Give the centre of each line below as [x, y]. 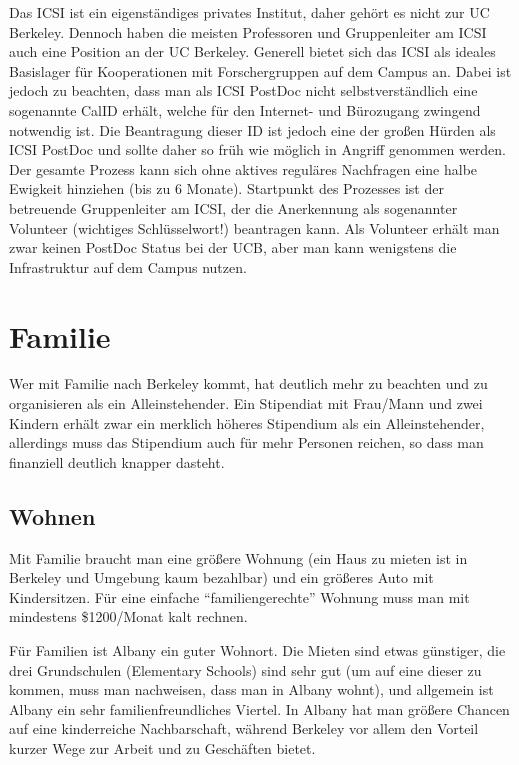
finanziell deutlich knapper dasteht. [117, 461]
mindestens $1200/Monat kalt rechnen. [128, 616]
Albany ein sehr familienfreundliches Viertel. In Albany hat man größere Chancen [259, 708]
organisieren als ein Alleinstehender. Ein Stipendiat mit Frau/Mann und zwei [246, 403]
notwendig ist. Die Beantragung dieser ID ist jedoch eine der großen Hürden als [252, 129]
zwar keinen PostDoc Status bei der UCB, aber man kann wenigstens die [233, 247]
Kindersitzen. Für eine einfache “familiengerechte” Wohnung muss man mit [239, 596]
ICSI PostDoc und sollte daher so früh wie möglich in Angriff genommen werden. [257, 149]
